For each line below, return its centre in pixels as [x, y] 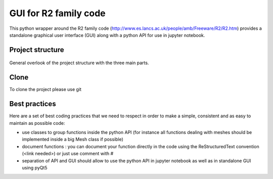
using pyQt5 [35, 167]
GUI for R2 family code [57, 13]
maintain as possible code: [37, 123]
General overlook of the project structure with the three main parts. [79, 63]
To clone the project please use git [45, 89]
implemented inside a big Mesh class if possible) [73, 140]
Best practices [33, 104]
